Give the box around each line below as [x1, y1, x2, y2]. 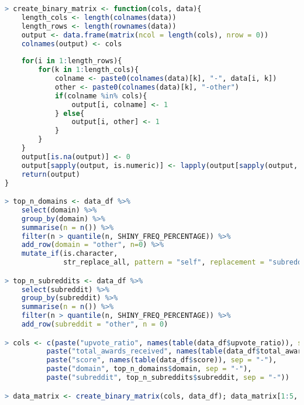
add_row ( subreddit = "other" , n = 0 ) [21, 320, 168, 329]
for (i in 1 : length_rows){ [21, 57, 122, 66]
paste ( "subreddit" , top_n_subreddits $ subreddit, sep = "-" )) [46, 373, 289, 382]
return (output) [21, 170, 80, 179]
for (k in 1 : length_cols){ [38, 66, 139, 74]
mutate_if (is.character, [21, 249, 118, 258]
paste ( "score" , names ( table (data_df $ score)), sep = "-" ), [46, 356, 277, 365]
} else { [54, 109, 85, 118]
